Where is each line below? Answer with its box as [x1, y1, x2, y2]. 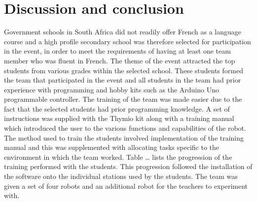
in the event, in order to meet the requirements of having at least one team [4, 46, 231, 56]
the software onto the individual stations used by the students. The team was [4, 171, 238, 181]
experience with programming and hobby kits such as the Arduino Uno [4, 84, 219, 94]
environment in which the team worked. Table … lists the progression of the [4, 151, 232, 162]
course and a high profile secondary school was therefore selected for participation [4, 36, 251, 46]
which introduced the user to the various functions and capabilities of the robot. [4, 123, 246, 133]
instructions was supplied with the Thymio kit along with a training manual [4, 113, 234, 123]
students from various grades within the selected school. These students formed [4, 65, 243, 75]
